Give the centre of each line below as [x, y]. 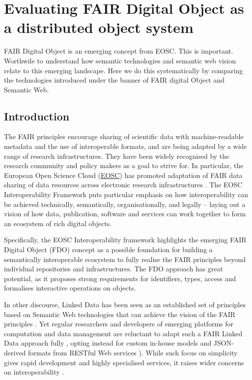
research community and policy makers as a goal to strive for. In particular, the [124, 165]
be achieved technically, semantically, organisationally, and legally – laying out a [125, 204]
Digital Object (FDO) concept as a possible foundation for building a [108, 249]
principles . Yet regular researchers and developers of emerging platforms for [119, 324]
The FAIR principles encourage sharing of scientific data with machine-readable [124, 136]
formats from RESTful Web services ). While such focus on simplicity [133, 352]
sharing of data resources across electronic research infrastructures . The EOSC [123, 185]
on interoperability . [34, 372]
